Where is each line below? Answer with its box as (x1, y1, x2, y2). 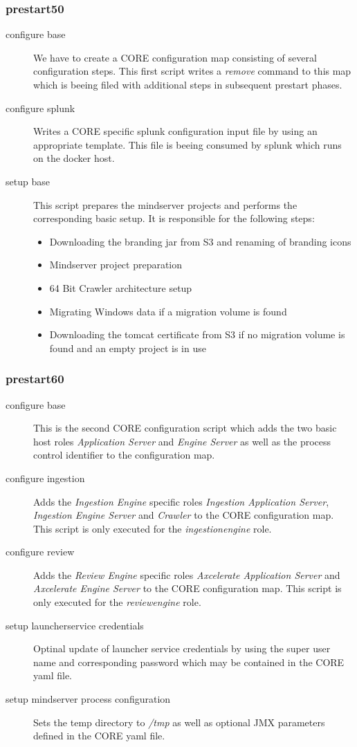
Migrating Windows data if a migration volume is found (49, 304, 287, 318)
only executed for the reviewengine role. (33, 595, 201, 609)
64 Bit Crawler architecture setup (49, 280, 192, 295)
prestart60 (6, 370, 64, 387)
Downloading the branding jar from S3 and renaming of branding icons (49, 234, 351, 248)
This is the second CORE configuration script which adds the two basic (33, 421, 337, 435)
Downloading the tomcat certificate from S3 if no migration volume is (49, 327, 345, 342)
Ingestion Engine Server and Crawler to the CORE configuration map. (33, 508, 334, 522)
